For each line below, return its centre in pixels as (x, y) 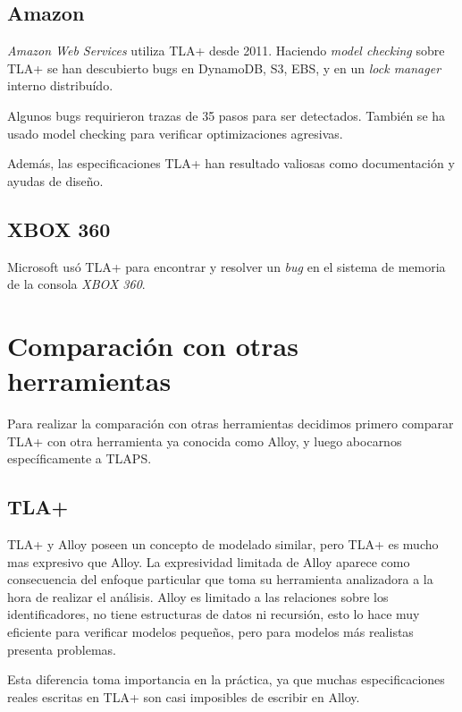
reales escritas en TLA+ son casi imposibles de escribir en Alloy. (184, 696)
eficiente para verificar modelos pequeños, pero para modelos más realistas (210, 632)
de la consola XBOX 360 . (76, 284)
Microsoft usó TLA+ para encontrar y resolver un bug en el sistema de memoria (227, 266)
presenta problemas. (62, 649)
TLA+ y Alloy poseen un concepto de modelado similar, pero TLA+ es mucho (223, 544)
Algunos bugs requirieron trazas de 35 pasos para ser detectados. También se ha (227, 115)
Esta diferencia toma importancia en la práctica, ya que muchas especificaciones (226, 679)
